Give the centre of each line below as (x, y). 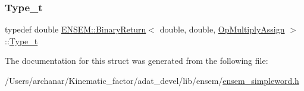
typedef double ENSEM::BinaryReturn (76, 29)
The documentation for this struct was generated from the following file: (137, 61)
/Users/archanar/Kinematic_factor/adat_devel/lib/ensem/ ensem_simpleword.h (152, 80)
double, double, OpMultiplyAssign (222, 29)
